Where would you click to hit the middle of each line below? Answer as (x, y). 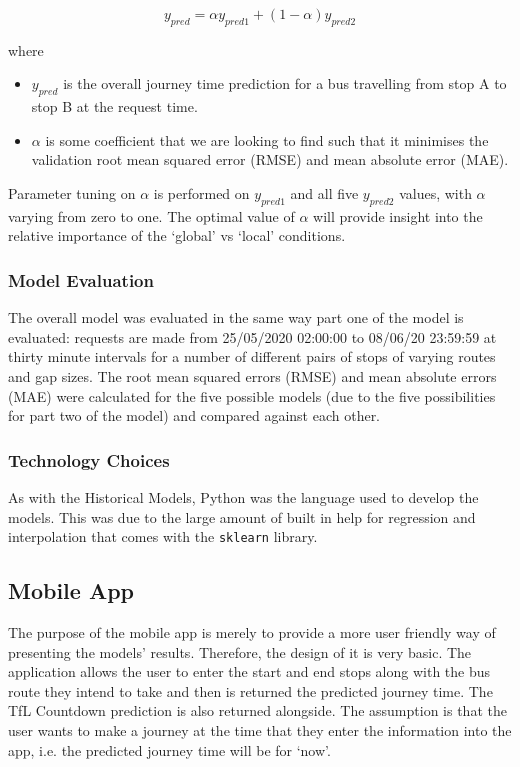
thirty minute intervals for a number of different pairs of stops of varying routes (252, 356)
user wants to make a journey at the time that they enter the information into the (260, 729)
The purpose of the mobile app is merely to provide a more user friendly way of (252, 632)
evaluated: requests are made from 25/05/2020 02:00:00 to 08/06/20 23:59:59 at (252, 336)
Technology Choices (89, 459)
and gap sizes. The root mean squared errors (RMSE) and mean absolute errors (252, 375)
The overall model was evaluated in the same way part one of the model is (236, 317)
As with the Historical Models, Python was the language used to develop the (243, 496)
